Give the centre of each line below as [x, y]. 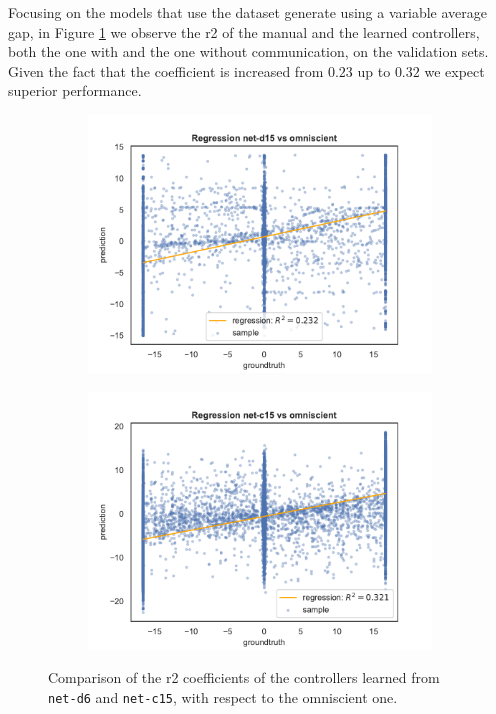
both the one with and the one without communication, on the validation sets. [248, 51]
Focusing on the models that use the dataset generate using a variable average [247, 12]
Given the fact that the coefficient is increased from [166, 70]
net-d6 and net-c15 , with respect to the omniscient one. [223, 696]
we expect [454, 70]
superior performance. [75, 90]
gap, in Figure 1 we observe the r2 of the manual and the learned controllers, [244, 31]
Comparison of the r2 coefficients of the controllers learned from [244, 677]
